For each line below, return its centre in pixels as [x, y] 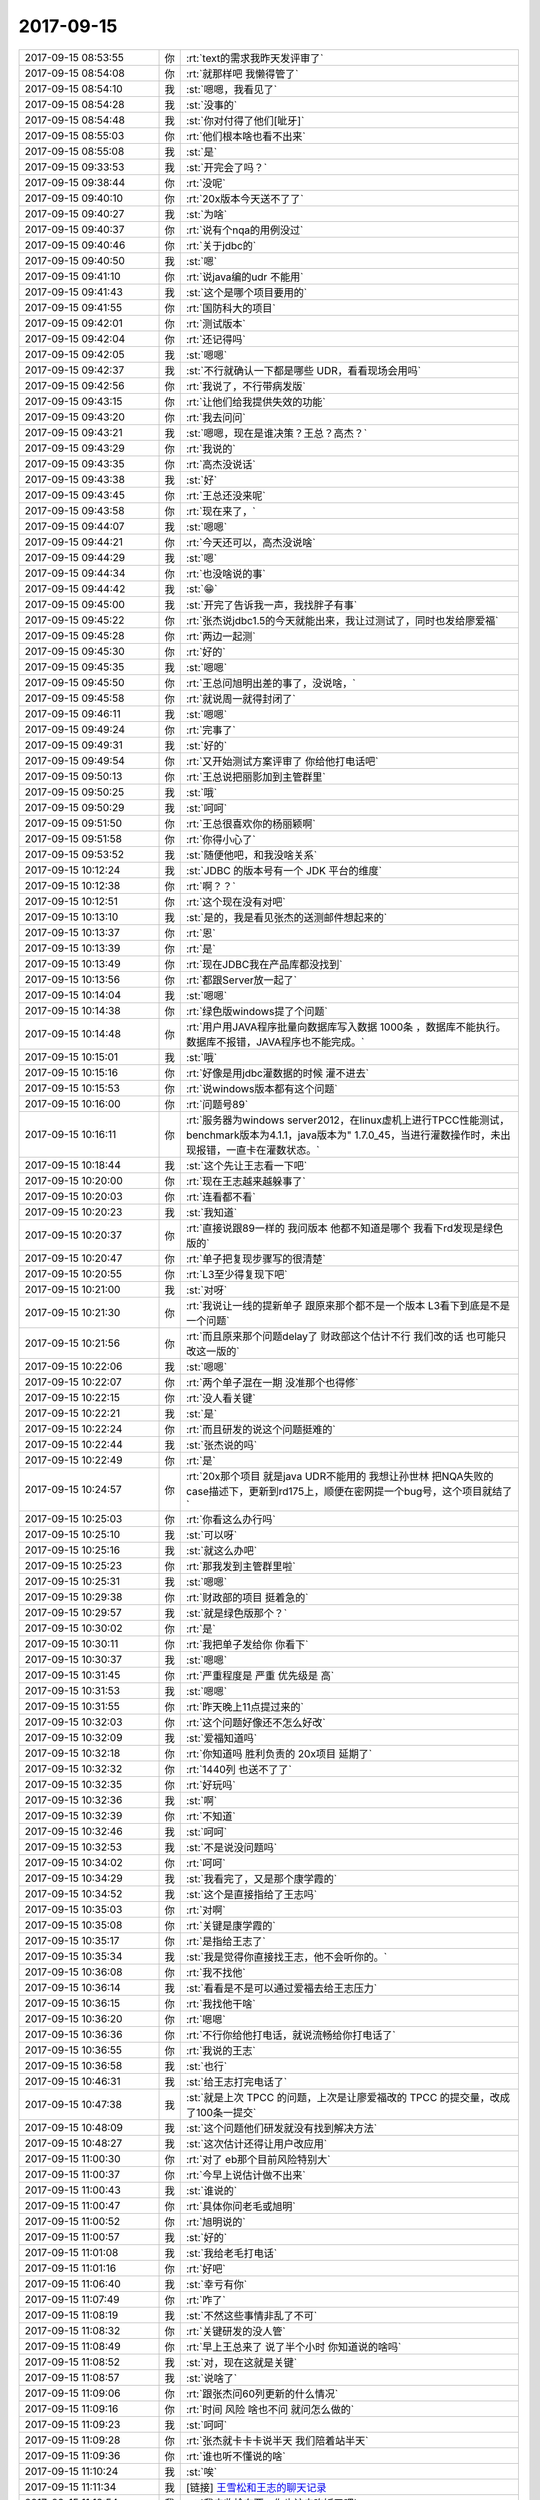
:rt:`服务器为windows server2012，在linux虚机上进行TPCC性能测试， [347, 1120]
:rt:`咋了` [205, 2300]
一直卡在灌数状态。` [272, 1150]
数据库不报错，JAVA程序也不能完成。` [275, 1042]
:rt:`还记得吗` [215, 339]
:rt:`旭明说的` [215, 2222]
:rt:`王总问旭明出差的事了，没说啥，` [270, 683]
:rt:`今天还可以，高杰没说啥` [250, 542]
